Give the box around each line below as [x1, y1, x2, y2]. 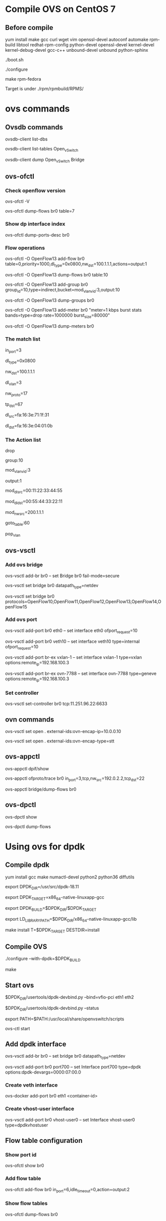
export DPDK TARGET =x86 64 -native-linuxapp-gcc [5, 894, 104, 902]
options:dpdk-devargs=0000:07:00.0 [5, 1069, 81, 1075]
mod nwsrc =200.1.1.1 [5, 509, 44, 516]
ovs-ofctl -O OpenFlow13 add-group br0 [5, 281, 88, 287]
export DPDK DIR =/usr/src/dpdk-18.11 [5, 883, 79, 891]
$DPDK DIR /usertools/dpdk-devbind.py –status [5, 1005, 99, 1012]
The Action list [5, 436, 41, 443]
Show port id [5, 1151, 37, 1158]
